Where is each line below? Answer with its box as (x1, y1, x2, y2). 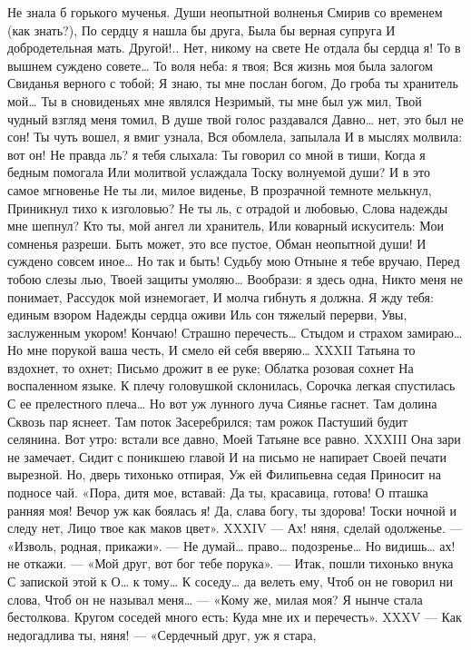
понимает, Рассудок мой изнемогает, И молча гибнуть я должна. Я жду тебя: (7, 287, 434, 306)
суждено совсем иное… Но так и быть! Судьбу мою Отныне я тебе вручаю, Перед (7, 251, 460, 271)
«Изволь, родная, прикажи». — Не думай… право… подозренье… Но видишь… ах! (7, 536, 456, 555)
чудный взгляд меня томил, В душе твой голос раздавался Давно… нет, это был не (7, 109, 464, 128)
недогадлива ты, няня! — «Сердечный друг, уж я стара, (7, 625, 317, 644)
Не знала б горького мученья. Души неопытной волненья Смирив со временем (7, 3, 443, 21)
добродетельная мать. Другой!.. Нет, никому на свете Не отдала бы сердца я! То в (7, 38, 461, 57)
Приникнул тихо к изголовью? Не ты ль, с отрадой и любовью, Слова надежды (7, 198, 448, 217)
